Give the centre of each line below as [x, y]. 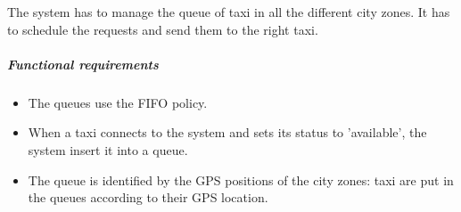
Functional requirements [83, 64]
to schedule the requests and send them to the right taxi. [163, 29]
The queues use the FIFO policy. [118, 102]
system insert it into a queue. [108, 149]
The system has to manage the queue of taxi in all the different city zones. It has [229, 12]
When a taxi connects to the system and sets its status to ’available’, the [227, 132]
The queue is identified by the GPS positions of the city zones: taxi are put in [241, 179]
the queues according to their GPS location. [148, 197]
